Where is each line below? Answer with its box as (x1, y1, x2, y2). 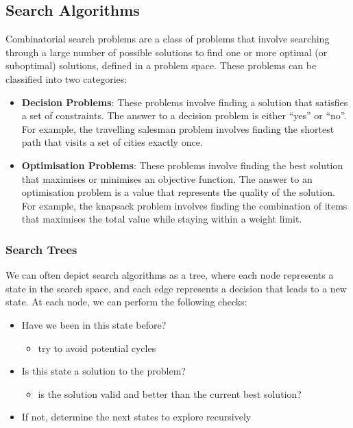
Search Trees (5, 240, 77, 257)
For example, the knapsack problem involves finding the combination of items (21, 198, 348, 212)
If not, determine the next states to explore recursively (21, 410, 252, 424)
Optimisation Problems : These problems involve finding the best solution (21, 158, 343, 172)
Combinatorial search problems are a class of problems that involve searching (5, 32, 330, 46)
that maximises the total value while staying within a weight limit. (21, 212, 302, 226)
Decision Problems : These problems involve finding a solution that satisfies (21, 95, 348, 109)
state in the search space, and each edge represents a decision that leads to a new (5, 281, 347, 295)
